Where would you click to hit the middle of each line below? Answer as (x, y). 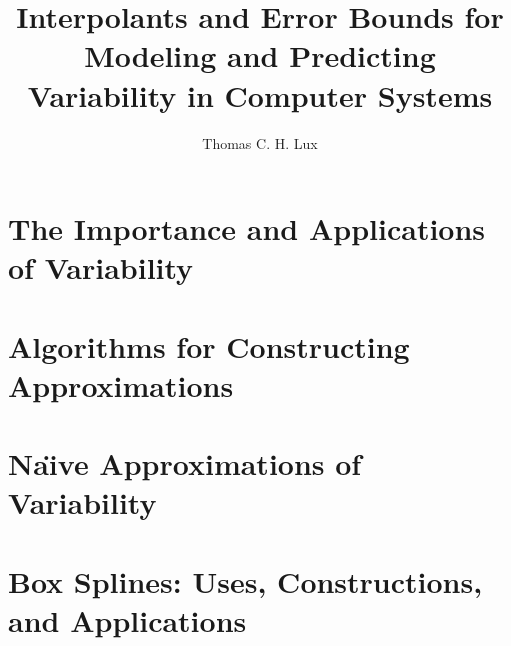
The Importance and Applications (247, 228)
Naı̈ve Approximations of (185, 463)
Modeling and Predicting (260, 55)
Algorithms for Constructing (209, 345)
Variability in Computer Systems (260, 94)
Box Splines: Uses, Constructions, (245, 580)
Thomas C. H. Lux (260, 142)
